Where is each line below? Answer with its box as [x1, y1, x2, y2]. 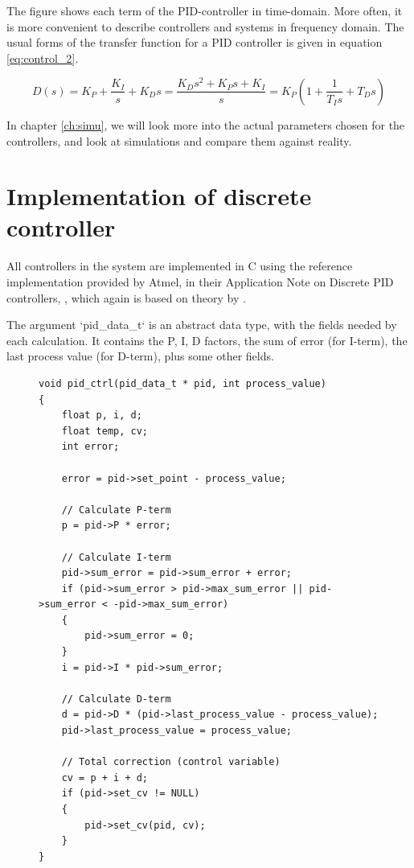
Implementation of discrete [6, 179, 312, 212]
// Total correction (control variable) [61, 756, 281, 768]
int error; [61, 441, 120, 453]
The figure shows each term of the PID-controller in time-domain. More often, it [6, 2, 403, 19]
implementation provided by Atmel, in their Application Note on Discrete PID [6, 274, 394, 290]
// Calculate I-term [61, 551, 171, 563]
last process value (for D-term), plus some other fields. [6, 348, 274, 364]
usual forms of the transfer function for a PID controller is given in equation [6, 34, 383, 51]
